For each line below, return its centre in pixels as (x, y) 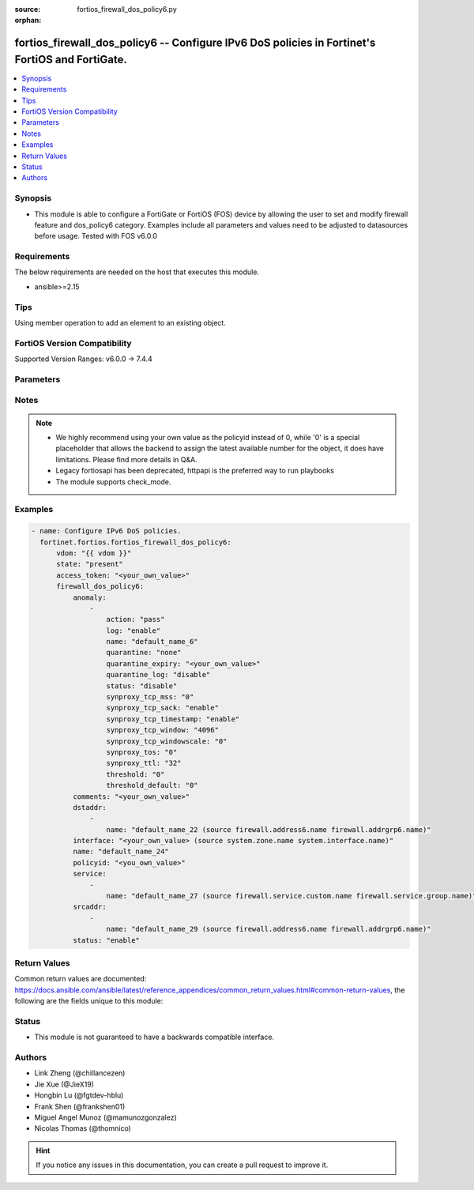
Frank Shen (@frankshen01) (80, 1106)
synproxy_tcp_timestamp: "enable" (173, 719)
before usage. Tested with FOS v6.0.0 (96, 236)
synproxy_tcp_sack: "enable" (162, 708)
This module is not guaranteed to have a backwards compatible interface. (154, 1037)
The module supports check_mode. (113, 481)
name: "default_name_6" (152, 642)
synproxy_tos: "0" (142, 752)
